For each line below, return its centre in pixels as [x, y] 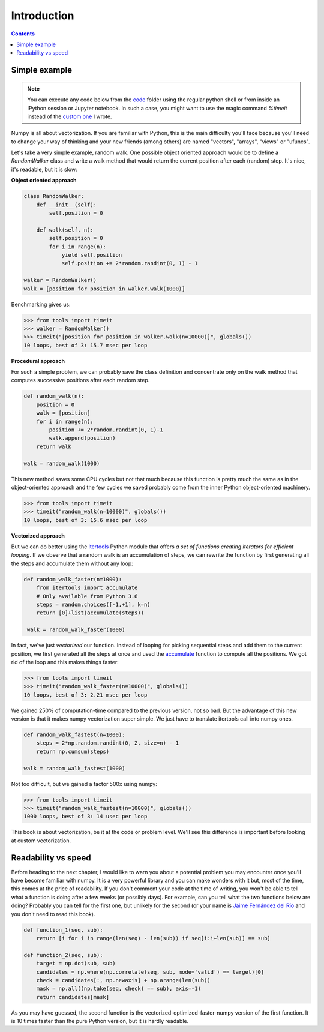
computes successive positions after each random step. [80, 380]
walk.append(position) [82, 438]
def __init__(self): [67, 205]
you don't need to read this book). [53, 914]
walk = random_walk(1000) [62, 463]
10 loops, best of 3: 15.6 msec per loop [85, 520]
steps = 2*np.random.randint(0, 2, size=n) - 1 [108, 743]
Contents [23, 34]
